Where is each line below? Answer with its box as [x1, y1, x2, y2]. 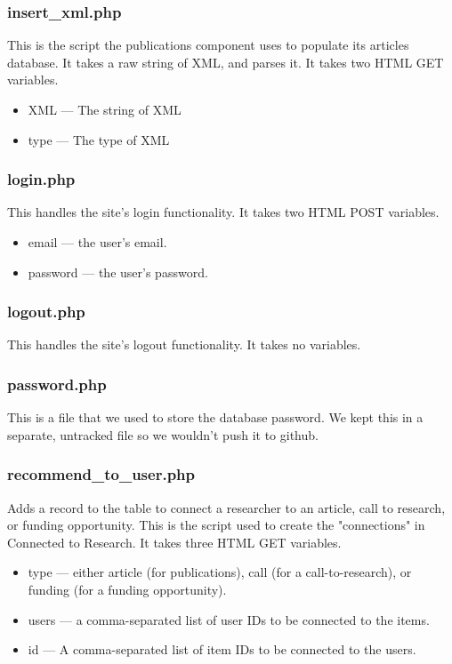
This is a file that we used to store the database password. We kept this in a [7, 408, 424, 427]
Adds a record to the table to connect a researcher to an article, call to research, [7, 498, 446, 516]
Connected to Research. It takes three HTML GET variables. [7, 532, 342, 551]
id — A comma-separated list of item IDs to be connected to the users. [28, 640, 416, 659]
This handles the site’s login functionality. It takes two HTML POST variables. [7, 203, 440, 221]
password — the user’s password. [28, 262, 208, 281]
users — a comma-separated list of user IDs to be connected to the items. [28, 610, 430, 628]
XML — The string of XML [28, 100, 182, 118]
